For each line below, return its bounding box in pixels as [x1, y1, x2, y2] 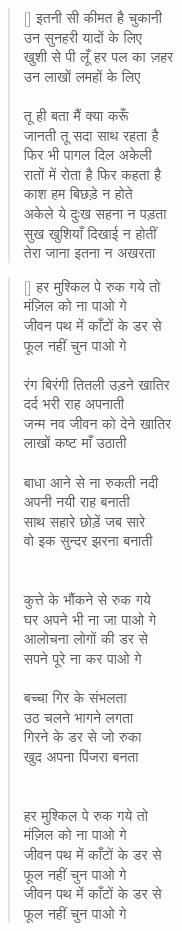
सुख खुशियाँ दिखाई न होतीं [23, 222, 157, 243]
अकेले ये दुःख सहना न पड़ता [23, 202, 167, 223]
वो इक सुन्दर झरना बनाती [23, 530, 153, 551]
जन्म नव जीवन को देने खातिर [23, 412, 172, 433]
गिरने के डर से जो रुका [23, 726, 142, 747]
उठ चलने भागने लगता [23, 706, 134, 727]
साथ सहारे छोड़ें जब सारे [23, 510, 146, 531]
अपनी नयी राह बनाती [23, 491, 130, 512]
